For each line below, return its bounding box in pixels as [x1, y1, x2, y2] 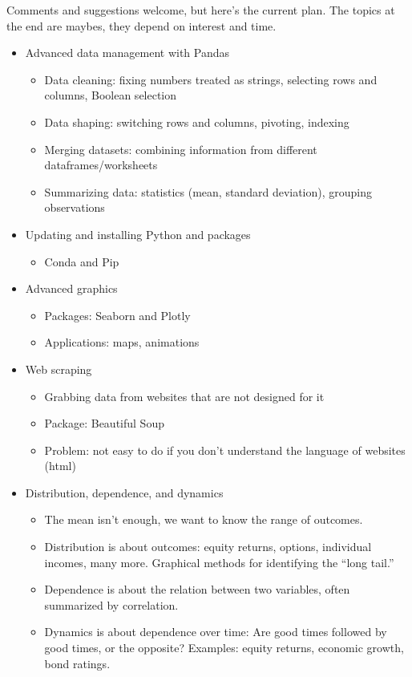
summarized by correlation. [44, 596, 179, 613]
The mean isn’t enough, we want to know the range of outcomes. [44, 511, 363, 528]
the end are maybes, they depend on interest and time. [6, 17, 277, 34]
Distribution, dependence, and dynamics [25, 484, 224, 501]
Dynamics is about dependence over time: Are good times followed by [44, 623, 387, 640]
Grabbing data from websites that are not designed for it [44, 387, 325, 404]
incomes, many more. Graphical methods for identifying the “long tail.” [44, 553, 394, 570]
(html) [44, 457, 76, 474]
